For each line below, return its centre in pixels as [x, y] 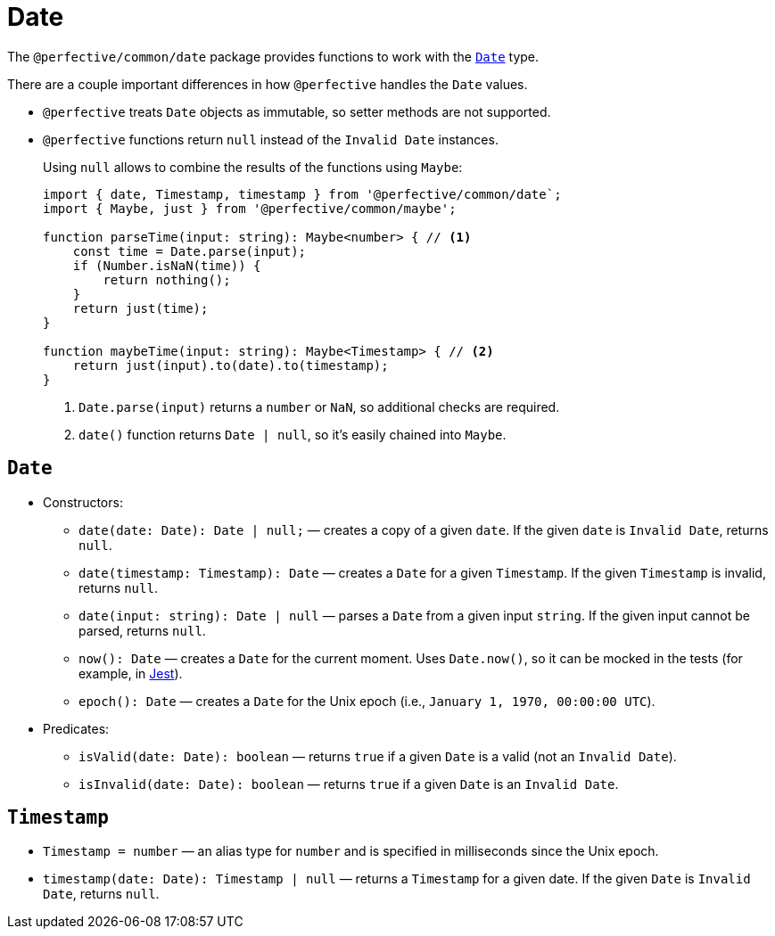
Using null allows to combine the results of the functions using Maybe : [253, 167]
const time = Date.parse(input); [190, 251]
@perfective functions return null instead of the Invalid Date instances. [271, 139]
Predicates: [76, 728]
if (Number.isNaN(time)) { [167, 265]
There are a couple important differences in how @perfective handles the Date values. [268, 84]
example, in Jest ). [131, 673]
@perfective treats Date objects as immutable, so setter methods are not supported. [297, 111]
